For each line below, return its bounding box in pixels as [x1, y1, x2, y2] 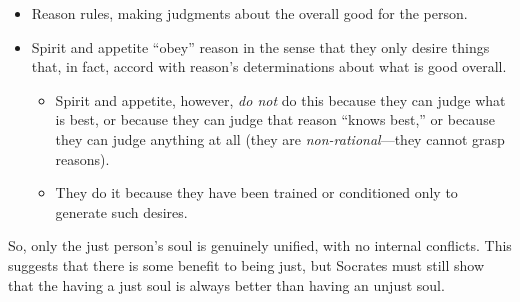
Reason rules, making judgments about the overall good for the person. [31, 3, 468, 23]
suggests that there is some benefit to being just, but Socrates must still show [8, 254, 485, 275]
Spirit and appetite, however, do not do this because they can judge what [55, 89, 506, 110]
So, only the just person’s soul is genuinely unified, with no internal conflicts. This [8, 235, 512, 256]
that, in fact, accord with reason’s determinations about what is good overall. [31, 56, 507, 77]
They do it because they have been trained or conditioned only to [55, 182, 458, 203]
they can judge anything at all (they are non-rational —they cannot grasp [55, 128, 505, 149]
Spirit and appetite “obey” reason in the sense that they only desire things [31, 36, 490, 57]
